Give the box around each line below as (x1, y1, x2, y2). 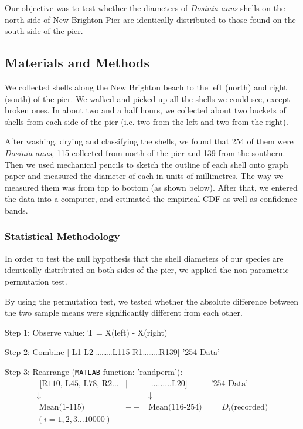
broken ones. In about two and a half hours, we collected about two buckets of (5, 104, 286, 116)
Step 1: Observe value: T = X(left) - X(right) (5, 326, 168, 338)
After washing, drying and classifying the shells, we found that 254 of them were (5, 135, 294, 147)
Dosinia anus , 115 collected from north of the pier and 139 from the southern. (5, 146, 285, 158)
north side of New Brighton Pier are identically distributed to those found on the (5, 13, 296, 25)
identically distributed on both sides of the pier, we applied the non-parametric (5, 264, 289, 276)
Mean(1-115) (39, 403, 85, 411)
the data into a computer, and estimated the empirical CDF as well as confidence (5, 192, 297, 205)
